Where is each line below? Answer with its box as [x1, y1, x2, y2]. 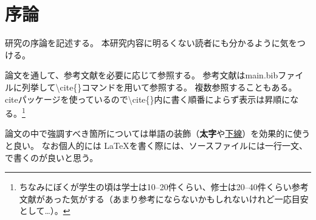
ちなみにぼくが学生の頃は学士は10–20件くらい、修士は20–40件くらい [19, 180, 292, 193]
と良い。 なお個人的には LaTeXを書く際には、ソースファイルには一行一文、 [5, 139, 308, 151]
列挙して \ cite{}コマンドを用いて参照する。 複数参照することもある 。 [21, 80, 297, 93]
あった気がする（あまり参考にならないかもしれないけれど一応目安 [44, 192, 309, 205]
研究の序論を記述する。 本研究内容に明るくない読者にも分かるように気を [5, 36, 297, 49]
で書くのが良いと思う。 [5, 151, 98, 163]
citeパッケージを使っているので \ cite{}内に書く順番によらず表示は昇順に [5, 92, 290, 105]
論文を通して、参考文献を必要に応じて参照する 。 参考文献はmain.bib [5, 69, 278, 81]
